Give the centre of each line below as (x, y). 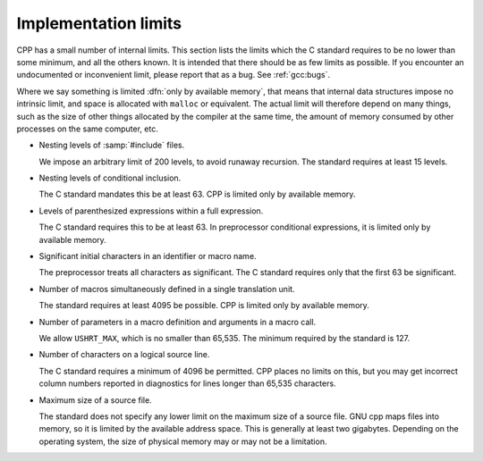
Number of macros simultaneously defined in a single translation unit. (167, 289)
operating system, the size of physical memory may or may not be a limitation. (183, 441)
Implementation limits (99, 23)
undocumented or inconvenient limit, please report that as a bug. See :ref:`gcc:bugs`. (174, 75)
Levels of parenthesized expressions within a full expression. (151, 211)
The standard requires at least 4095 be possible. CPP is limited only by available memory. (204, 306)
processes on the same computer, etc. (87, 129)
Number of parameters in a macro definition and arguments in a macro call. (178, 322)
